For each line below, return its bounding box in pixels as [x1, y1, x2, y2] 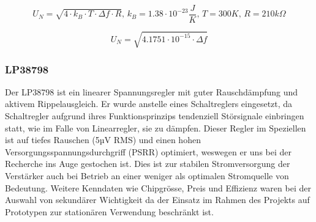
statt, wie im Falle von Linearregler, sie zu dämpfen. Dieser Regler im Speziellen [5, 121, 306, 134]
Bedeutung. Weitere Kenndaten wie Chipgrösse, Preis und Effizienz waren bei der [5, 181, 311, 194]
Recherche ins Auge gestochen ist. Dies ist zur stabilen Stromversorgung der [5, 157, 290, 170]
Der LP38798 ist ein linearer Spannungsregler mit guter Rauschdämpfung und [5, 85, 298, 98]
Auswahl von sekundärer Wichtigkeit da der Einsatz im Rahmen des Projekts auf [5, 193, 310, 206]
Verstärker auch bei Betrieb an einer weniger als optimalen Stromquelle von [5, 169, 289, 182]
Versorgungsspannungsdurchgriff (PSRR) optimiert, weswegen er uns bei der [5, 145, 292, 158]
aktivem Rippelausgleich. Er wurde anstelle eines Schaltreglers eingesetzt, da [5, 97, 293, 110]
